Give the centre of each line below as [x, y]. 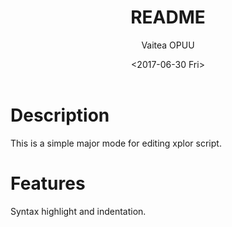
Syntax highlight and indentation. [78, 211]
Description [60, 115]
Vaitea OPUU [168, 45]
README [168, 17]
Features [48, 183]
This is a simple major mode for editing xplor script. [116, 143]
